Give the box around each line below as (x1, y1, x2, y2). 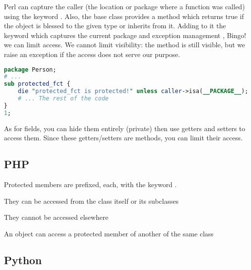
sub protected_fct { (4, 80, 71, 88)
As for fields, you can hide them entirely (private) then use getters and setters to (4, 123, 245, 133)
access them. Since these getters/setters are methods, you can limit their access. (4, 133, 243, 143)
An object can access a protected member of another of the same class (4, 228, 214, 238)
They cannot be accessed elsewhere (4, 212, 109, 222)
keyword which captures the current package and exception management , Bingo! (4, 30, 247, 40)
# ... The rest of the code (18, 95, 109, 102)
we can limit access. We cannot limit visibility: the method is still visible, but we (4, 39, 245, 50)
